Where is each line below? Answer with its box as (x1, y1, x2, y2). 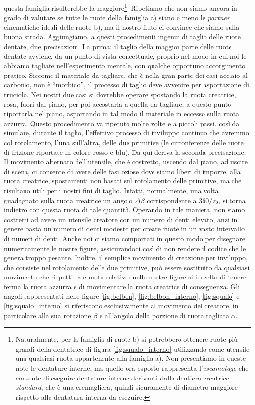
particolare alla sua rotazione (4, 310, 91, 320)
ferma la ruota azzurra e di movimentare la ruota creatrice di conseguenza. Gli (4, 281, 240, 291)
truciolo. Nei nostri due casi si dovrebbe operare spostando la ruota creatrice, (4, 89, 236, 99)
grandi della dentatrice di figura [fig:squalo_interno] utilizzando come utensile (15, 343, 250, 354)
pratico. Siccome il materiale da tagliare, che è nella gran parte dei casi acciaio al (4, 70, 248, 80)
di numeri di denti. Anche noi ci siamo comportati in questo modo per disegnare (4, 233, 245, 243)
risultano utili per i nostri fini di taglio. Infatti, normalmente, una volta (4, 185, 219, 195)
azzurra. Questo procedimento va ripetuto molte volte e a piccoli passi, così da (4, 118, 240, 128)
